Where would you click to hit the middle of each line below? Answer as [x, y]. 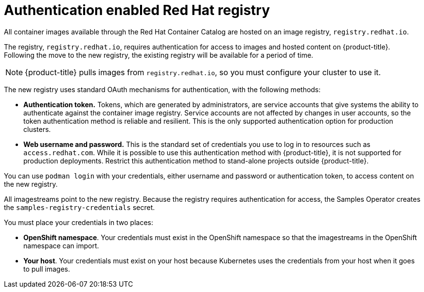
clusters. [37, 129]
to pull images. [47, 269]
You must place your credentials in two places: [79, 222]
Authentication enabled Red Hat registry [137, 10]
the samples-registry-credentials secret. [79, 207]
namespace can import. [61, 245]
